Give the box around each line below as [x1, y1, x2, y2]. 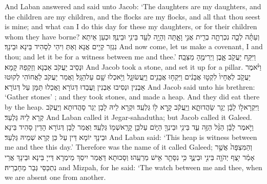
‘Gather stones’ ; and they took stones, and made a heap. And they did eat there [5, 91, 260, 102]
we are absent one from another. [5, 172, 106, 182]
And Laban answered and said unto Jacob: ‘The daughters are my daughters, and [5, 1, 261, 11]
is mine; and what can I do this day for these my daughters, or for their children [5, 21, 257, 32]
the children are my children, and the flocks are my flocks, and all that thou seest [5, 11, 260, 22]
